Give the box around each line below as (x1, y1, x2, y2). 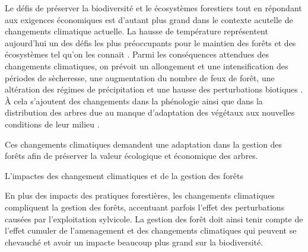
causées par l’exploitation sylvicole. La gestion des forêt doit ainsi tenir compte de (5, 212, 303, 225)
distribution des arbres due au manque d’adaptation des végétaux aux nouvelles (5, 106, 295, 119)
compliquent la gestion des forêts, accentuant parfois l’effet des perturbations (5, 200, 285, 213)
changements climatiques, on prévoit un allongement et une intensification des (5, 59, 288, 72)
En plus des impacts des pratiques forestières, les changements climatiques (5, 189, 275, 202)
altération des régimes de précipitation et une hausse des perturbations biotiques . (5, 83, 303, 95)
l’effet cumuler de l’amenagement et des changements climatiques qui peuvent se (5, 224, 297, 237)
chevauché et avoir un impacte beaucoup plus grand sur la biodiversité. (5, 235, 263, 248)
